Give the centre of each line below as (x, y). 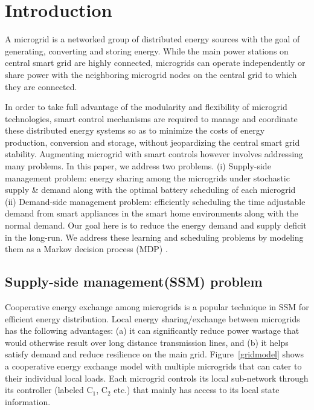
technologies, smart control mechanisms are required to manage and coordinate (151, 118)
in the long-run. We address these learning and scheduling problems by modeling (154, 237)
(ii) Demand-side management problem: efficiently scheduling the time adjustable (155, 201)
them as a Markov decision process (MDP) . (86, 249)
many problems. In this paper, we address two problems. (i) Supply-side (138, 166)
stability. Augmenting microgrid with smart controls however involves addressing (154, 154)
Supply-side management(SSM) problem (134, 281)
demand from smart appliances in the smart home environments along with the (152, 213)
